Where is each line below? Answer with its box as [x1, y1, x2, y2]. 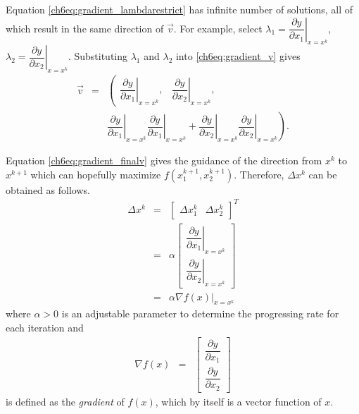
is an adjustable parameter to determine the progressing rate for [61, 306, 339, 321]
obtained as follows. [6, 182, 90, 197]
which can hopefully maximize [30, 166, 161, 181]
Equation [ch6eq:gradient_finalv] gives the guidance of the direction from [6, 153, 322, 168]
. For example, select [173, 20, 263, 35]
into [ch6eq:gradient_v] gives [175, 49, 301, 63]
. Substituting [68, 49, 128, 63]
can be [308, 166, 337, 181]
